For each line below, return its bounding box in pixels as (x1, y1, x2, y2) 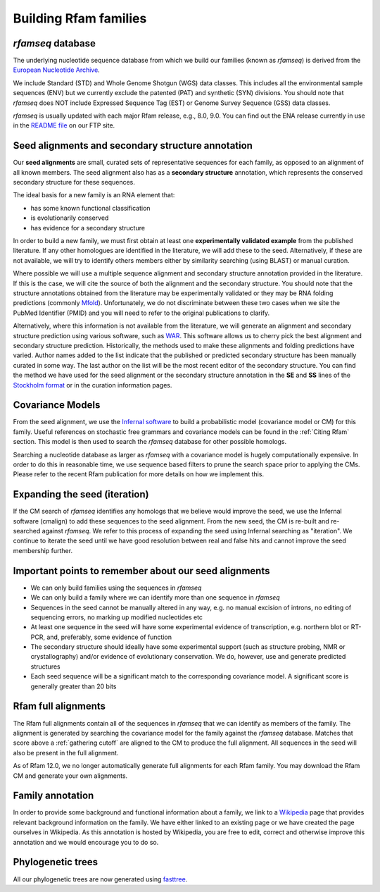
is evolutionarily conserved (30, 213, 109, 222)
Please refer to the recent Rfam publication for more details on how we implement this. (13, 470, 264, 478)
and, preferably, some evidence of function (46, 633, 172, 641)
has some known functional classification (30, 204, 151, 212)
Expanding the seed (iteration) (13, 488, 149, 500)
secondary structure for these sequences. (13, 178, 135, 187)
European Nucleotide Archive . (13, 66, 100, 74)
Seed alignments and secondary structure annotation (13, 140, 253, 151)
